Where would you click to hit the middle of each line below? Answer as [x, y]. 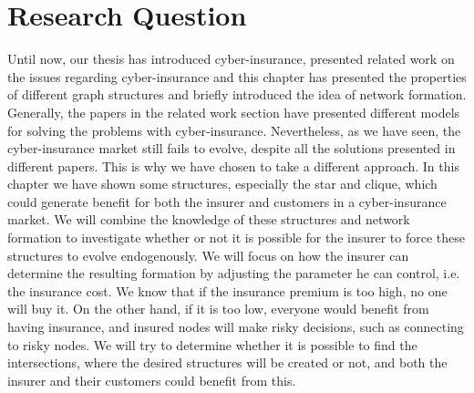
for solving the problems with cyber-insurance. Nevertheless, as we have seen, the [234, 130]
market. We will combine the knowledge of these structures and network [209, 219]
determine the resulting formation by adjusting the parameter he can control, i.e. [234, 273]
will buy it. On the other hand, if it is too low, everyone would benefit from [218, 309]
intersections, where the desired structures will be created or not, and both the [227, 362]
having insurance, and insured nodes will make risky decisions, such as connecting [236, 327]
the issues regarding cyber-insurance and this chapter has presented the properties [237, 76]
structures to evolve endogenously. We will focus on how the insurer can [208, 255]
